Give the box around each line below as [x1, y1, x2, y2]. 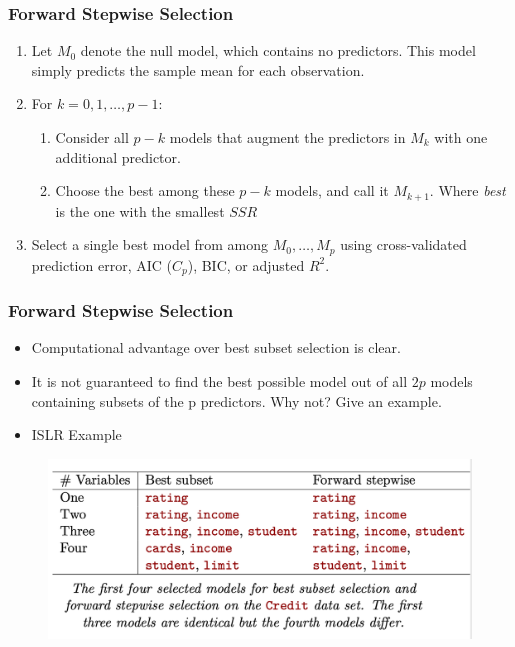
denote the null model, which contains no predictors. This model [80, 40, 476, 61]
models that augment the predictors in [169, 127, 406, 147]
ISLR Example [31, 424, 122, 445]
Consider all [55, 127, 129, 147]
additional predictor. [55, 146, 181, 167]
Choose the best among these [55, 180, 235, 201]
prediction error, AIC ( [31, 254, 172, 275]
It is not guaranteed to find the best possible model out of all [31, 370, 408, 391]
